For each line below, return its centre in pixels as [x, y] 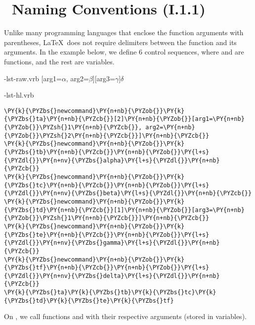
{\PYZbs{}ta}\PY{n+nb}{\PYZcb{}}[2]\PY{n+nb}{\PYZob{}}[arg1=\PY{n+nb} [124, 119]
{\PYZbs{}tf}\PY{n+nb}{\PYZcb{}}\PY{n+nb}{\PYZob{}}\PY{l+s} [107, 268]
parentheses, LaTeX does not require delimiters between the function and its [120, 42]
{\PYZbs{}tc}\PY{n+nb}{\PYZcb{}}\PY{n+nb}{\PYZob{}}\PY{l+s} [107, 185]
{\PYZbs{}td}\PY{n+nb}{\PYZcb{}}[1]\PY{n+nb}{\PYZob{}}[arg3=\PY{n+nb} [124, 210]
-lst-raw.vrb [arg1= [33, 78]
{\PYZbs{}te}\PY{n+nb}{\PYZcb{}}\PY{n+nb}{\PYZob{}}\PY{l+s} [107, 235]
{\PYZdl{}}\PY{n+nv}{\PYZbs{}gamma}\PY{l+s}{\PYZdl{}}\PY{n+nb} [112, 243]
